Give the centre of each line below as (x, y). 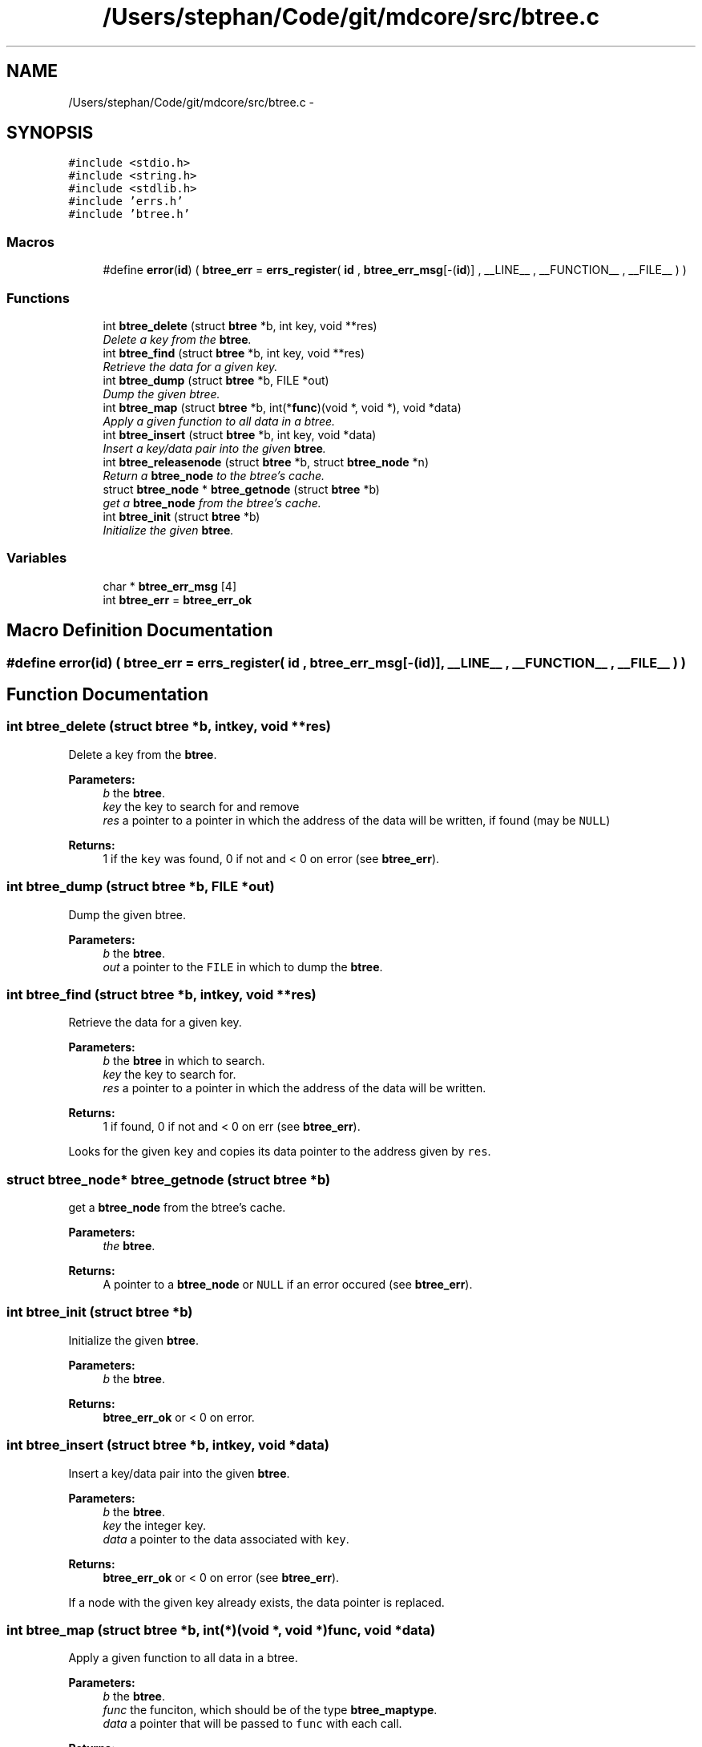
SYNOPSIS (50, 133)
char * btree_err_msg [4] (169, 586)
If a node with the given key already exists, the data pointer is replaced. (256, 1602)
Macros (30, 242)
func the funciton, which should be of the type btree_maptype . (270, 1710)
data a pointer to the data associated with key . (226, 1539)
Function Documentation (107, 694)
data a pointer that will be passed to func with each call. (252, 1724)
